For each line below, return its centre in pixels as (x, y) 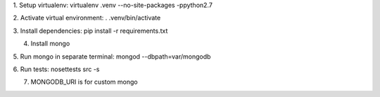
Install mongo (50, 44)
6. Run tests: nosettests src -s (56, 69)
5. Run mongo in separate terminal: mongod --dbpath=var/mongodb (112, 57)
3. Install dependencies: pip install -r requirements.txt (90, 31)
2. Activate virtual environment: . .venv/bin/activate (87, 18)
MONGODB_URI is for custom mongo (84, 82)
